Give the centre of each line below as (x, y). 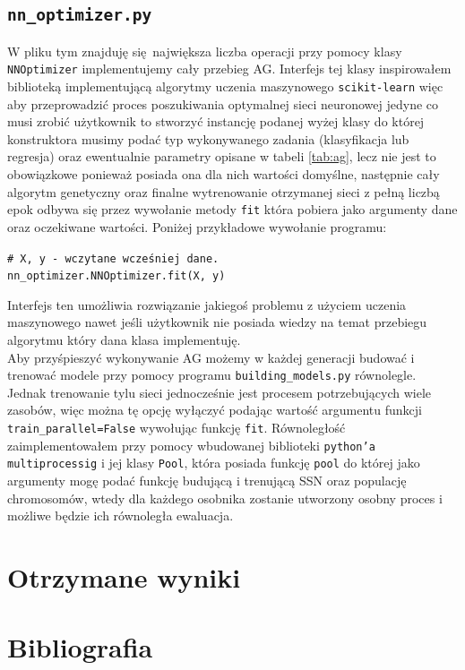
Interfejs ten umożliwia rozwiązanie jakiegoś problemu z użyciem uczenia (207, 304)
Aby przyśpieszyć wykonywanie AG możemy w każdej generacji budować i (211, 357)
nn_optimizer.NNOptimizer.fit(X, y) (116, 276)
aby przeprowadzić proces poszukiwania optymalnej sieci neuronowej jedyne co (223, 103)
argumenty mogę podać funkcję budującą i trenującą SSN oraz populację (207, 480)
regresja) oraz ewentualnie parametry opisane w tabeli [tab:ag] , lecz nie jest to (222, 156)
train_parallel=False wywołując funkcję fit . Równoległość (177, 428)
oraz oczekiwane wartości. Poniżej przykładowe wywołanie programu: (197, 226)
